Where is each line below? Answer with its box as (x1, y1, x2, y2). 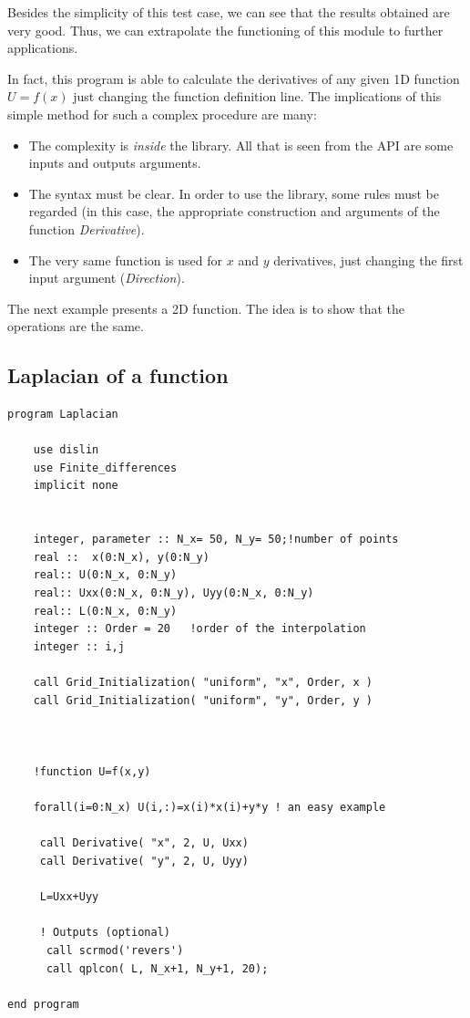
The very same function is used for (28, 250, 223, 269)
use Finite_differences (33, 461, 178, 474)
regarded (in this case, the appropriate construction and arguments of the (28, 202, 440, 221)
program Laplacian (7, 408, 118, 421)
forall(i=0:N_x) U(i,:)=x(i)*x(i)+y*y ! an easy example (33, 801, 386, 815)
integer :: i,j (33, 639, 125, 653)
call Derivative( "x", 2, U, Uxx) (39, 836, 249, 850)
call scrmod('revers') (46, 943, 184, 957)
